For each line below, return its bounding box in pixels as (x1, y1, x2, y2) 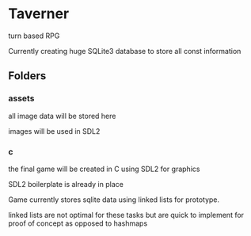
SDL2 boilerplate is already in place (8, 179, 124, 188)
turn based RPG (8, 31, 60, 40)
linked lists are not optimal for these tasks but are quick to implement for (8, 210, 244, 219)
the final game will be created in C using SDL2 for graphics (8, 164, 200, 173)
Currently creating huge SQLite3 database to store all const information (8, 46, 241, 55)
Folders (8, 69, 47, 83)
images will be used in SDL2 (8, 126, 101, 135)
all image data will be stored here (8, 111, 116, 120)
